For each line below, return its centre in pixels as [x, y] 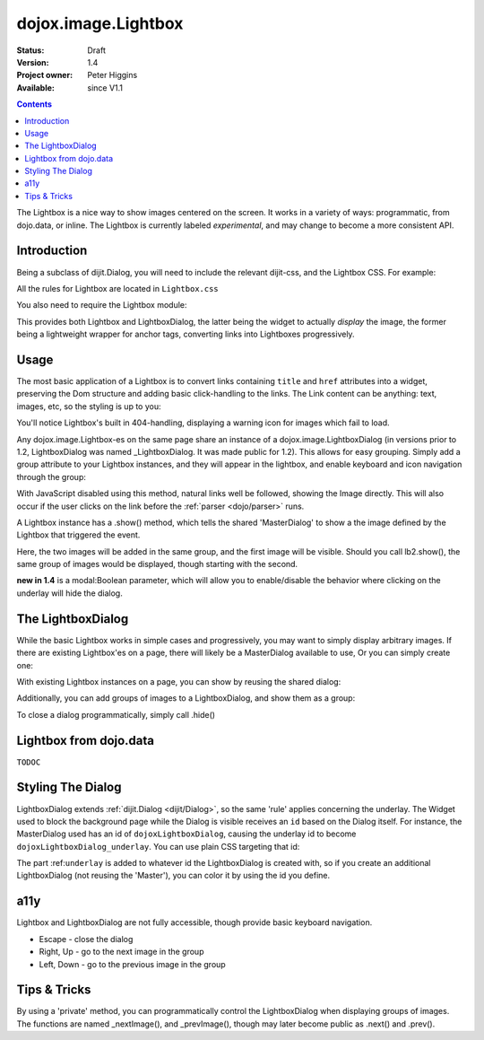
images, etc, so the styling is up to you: [89, 406]
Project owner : [45, 75]
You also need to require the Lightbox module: [102, 305]
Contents [35, 104]
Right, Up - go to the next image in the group [121, 952]
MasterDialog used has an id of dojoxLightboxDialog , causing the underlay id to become [186, 834]
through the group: [52, 476]
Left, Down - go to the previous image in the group [132, 964]
